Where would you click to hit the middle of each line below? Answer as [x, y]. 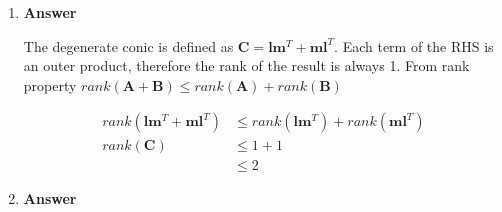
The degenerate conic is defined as [128, 45]
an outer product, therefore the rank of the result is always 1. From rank [246, 65]
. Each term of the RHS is [414, 45]
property [50, 84]
